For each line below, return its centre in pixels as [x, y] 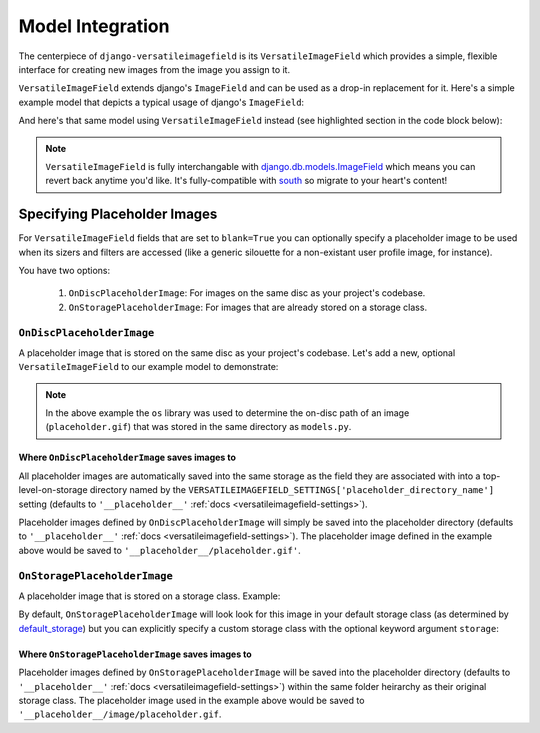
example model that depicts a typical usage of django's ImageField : [161, 102]
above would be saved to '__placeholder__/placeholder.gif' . [159, 550]
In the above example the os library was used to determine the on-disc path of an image [227, 413]
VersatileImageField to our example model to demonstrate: [148, 367]
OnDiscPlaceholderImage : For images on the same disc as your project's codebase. [247, 293]
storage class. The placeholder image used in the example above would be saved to [191, 700]
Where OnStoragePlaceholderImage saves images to [135, 654]
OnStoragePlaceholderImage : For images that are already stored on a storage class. [248, 307]
